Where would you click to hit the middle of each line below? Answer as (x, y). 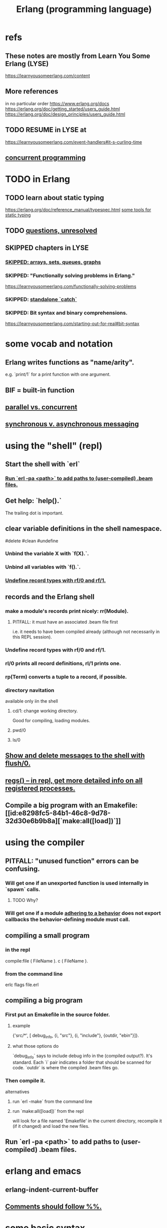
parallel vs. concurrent (41, 407)
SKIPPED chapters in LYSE (47, 248)
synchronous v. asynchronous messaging (72, 424)
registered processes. (40, 788)
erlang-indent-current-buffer (52, 1190)
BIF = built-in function (40, 390)
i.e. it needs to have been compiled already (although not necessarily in (86, 632)
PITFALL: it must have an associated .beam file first (65, 622)
